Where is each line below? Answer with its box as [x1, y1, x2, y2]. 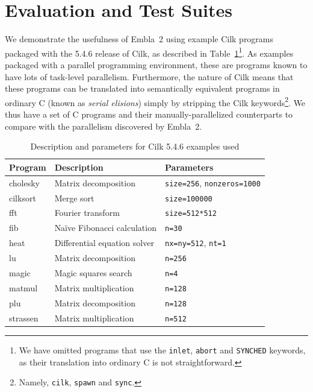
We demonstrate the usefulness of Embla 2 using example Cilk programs [5, 33, 274, 45]
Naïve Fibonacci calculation [54, 221, 156, 234]
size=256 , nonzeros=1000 [165, 176, 261, 189]
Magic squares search [54, 267, 132, 279]
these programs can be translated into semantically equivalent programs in [5, 82, 280, 95]
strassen [9, 311, 39, 324]
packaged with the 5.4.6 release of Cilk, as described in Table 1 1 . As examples [5, 45, 294, 59]
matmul [9, 282, 38, 294]
